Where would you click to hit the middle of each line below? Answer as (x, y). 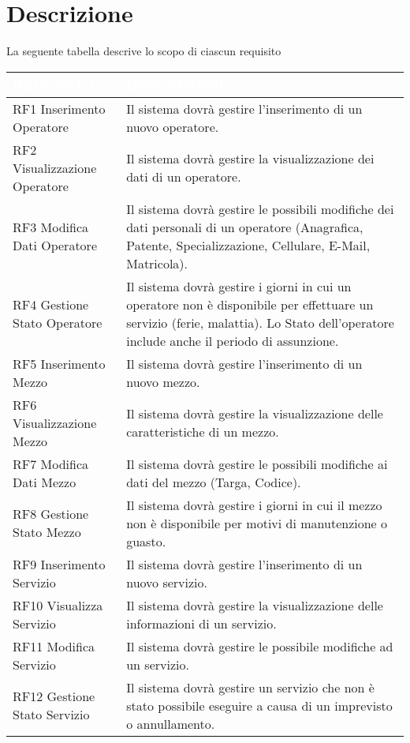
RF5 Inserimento (59, 363)
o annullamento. (171, 723)
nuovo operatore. (173, 126)
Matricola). (157, 263)
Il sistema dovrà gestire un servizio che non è (250, 687)
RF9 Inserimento (59, 564)
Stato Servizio (51, 715)
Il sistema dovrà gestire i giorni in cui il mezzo (254, 505)
